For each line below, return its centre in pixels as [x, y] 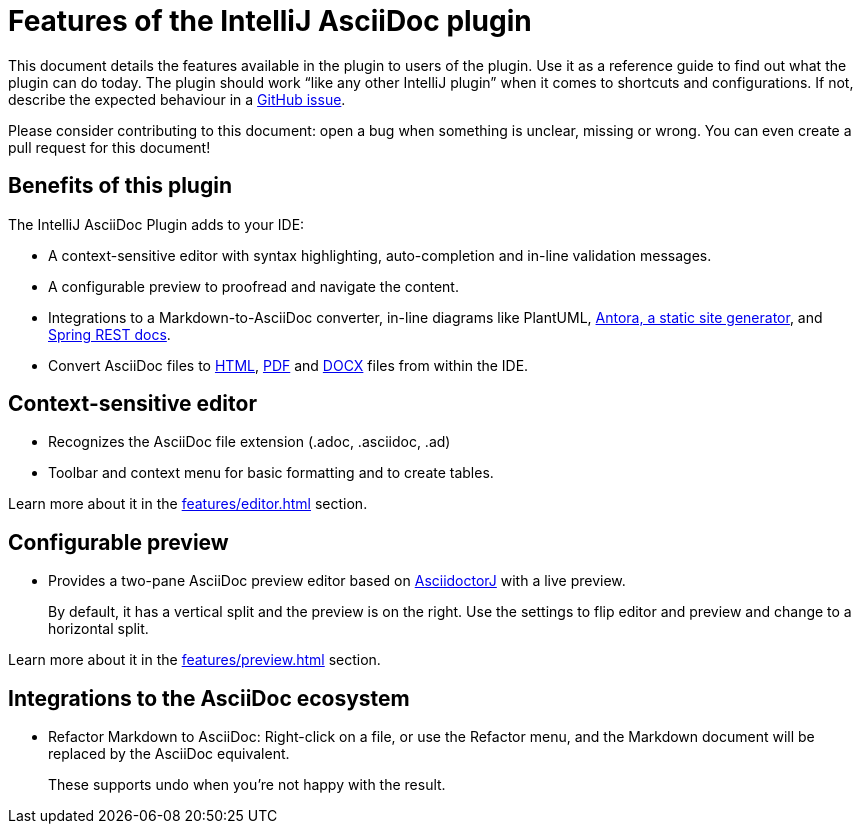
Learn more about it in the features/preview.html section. [194, 660]
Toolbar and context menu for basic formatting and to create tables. [271, 473]
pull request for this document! [109, 147]
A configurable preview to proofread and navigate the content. [253, 286]
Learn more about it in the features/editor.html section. [188, 504]
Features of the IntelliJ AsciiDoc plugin [270, 21]
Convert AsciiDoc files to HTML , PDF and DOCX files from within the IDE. [288, 365]
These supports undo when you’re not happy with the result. [247, 785]
